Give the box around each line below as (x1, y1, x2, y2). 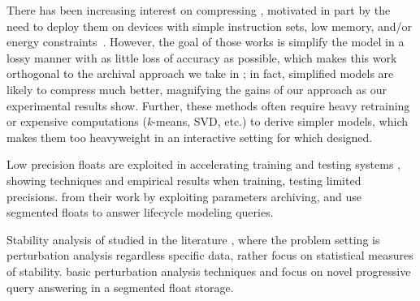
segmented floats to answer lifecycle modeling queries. (6, 204, 274, 221)
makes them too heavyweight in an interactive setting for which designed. (6, 128, 373, 145)
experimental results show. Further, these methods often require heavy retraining (6, 97, 410, 114)
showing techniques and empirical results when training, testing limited (6, 171, 362, 188)
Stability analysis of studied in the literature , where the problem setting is (6, 230, 380, 247)
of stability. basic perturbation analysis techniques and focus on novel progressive (6, 262, 411, 279)
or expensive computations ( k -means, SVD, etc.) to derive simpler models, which (6, 113, 409, 130)
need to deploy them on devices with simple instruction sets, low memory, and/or (6, 17, 413, 34)
